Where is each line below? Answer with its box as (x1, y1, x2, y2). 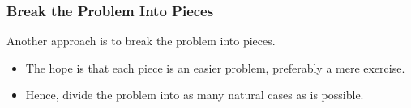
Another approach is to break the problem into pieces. (6, 32, 276, 49)
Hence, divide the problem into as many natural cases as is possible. (25, 86, 364, 103)
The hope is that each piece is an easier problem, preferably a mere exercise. (25, 59, 405, 76)
